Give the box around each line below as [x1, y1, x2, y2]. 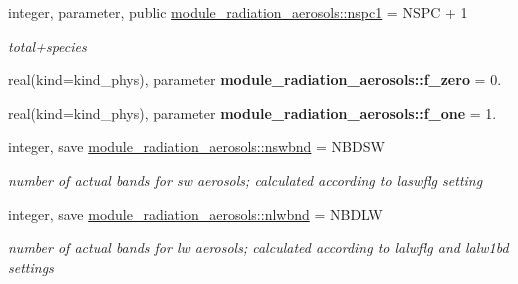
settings [8, 256, 54, 277]
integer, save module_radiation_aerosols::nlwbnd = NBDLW [8, 203, 383, 224]
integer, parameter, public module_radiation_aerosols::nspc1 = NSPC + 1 [8, 2, 468, 22]
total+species [8, 35, 87, 56]
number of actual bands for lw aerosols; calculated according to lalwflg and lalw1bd [8, 237, 509, 258]
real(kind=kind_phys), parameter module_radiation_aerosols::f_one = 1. [8, 102, 497, 123]
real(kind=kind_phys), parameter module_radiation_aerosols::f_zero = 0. [8, 69, 502, 90]
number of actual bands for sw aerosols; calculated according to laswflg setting [8, 169, 483, 190]
